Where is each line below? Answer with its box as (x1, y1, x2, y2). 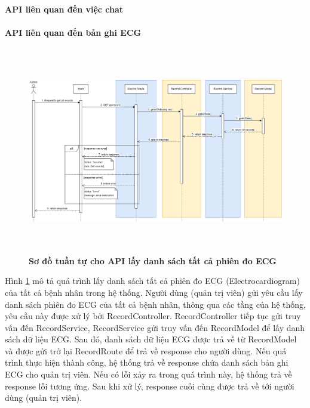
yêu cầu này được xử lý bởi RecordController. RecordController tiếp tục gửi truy (5, 310, 301, 322)
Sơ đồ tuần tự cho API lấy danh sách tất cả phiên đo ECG (29, 254, 277, 267)
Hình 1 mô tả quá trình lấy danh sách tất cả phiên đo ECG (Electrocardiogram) (5, 274, 300, 287)
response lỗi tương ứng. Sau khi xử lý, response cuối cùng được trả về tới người (5, 379, 294, 392)
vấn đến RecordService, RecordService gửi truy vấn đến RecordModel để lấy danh (5, 321, 305, 333)
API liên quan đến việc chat (5, 2, 124, 15)
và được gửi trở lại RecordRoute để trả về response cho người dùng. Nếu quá (5, 344, 287, 357)
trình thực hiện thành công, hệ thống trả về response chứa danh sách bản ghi (5, 356, 288, 369)
